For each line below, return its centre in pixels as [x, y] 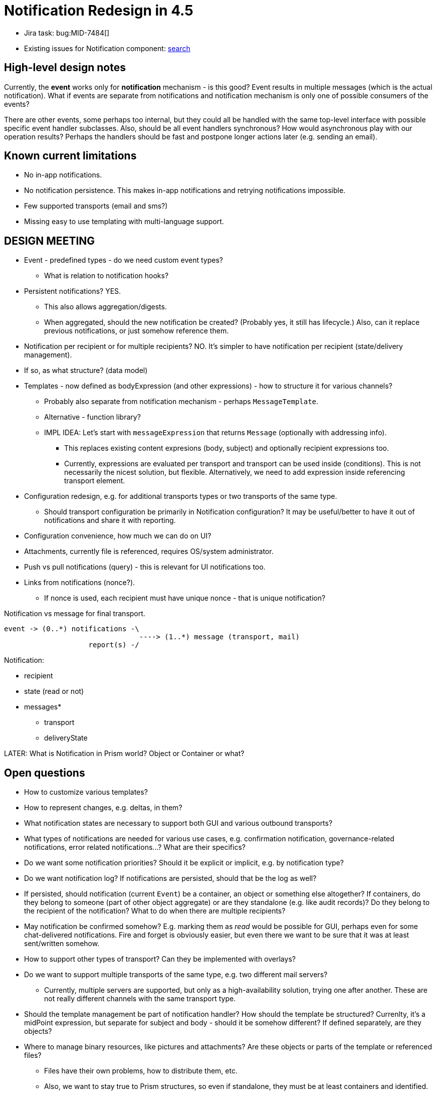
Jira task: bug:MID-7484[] [67, 33]
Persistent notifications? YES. [73, 291]
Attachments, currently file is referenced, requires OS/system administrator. [149, 552]
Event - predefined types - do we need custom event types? [124, 260]
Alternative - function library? [92, 417]
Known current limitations [70, 156]
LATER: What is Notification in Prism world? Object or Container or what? [124, 754]
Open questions [45, 773]
